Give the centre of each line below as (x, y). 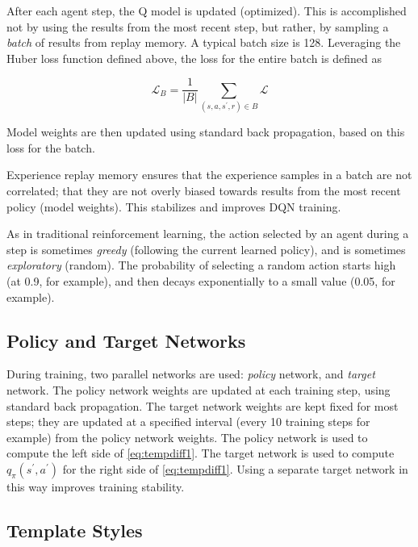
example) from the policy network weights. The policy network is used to (187, 437)
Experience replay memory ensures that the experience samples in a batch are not (209, 175)
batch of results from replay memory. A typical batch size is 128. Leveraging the (204, 42)
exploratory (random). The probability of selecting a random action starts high (201, 265)
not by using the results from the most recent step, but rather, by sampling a (198, 26)
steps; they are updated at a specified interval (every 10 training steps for (188, 422)
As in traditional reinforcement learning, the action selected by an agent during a (208, 234)
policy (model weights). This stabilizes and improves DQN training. (174, 206)
